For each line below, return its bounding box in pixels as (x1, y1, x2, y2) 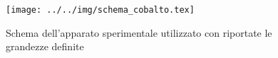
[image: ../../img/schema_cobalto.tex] (6, 5, 195, 15)
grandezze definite (6, 39, 84, 54)
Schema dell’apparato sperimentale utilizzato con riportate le (6, 25, 272, 40)
